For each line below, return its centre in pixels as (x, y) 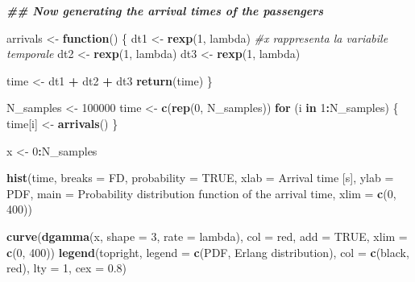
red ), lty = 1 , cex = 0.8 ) (67, 268)
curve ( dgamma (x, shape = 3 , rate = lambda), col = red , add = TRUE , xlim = (207, 236)
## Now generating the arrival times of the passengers (165, 10)
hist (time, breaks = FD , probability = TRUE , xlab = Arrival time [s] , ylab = (200, 178)
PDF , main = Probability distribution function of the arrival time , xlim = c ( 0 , (201, 193)
